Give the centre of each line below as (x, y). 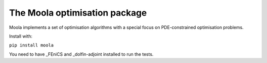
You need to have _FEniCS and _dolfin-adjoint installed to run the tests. (81, 54)
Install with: (21, 36)
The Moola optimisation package (78, 13)
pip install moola (31, 45)
